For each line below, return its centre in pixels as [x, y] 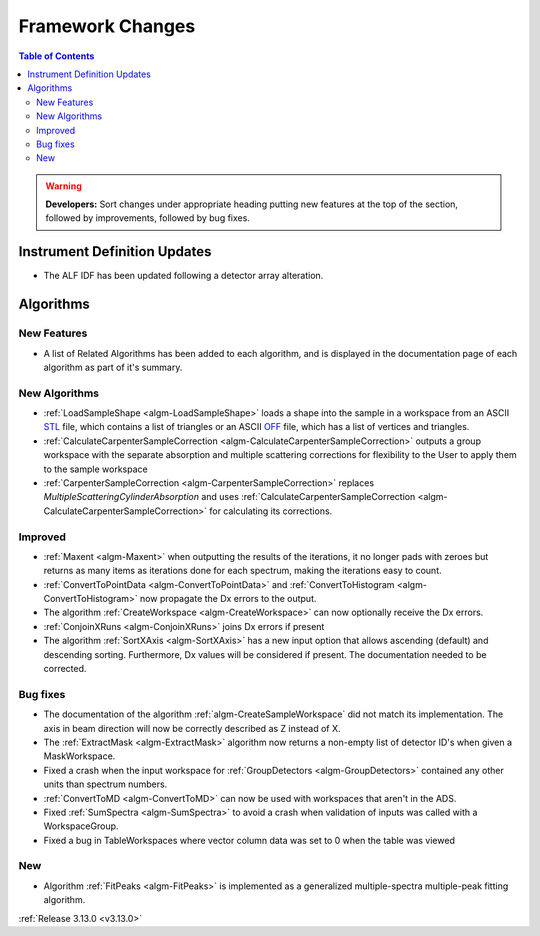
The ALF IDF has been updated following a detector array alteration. [183, 276]
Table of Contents [56, 56]
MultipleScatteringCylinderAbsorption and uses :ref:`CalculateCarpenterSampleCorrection [229, 497]
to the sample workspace [96, 469]
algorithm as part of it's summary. [113, 367]
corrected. [65, 669]
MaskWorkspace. [79, 756]
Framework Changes [107, 26]
